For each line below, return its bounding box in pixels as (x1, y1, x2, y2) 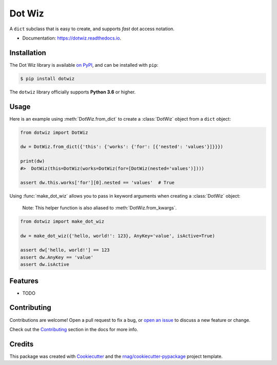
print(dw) (20, 158, 45, 164)
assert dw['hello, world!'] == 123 (20, 247, 110, 253)
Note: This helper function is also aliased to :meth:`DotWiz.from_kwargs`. (22, 204, 177, 210)
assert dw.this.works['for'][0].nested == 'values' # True (20, 180, 175, 186)
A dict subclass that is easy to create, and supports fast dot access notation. (9, 26, 174, 32)
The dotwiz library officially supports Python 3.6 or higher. (9, 89, 136, 95)
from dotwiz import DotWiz (20, 129, 88, 136)
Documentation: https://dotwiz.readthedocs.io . (22, 35, 122, 41)
